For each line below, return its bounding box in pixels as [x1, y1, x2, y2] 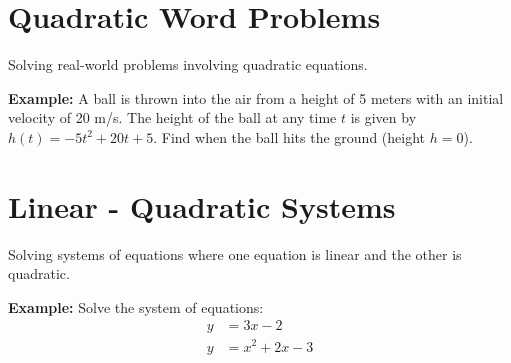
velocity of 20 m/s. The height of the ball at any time [8, 107, 337, 128]
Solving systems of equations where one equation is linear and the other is [8, 243, 462, 264]
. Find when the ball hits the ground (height [153, 126, 426, 147]
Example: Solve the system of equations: [8, 296, 264, 317]
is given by [350, 107, 417, 128]
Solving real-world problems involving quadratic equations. [8, 54, 368, 75]
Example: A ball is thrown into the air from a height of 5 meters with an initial [8, 87, 504, 108]
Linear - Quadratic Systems [8, 185, 396, 226]
